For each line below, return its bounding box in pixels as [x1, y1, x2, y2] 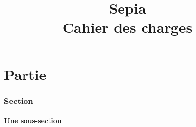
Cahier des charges [62, 17, 193, 37]
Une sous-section [4, 115, 62, 126]
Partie [4, 64, 47, 84]
